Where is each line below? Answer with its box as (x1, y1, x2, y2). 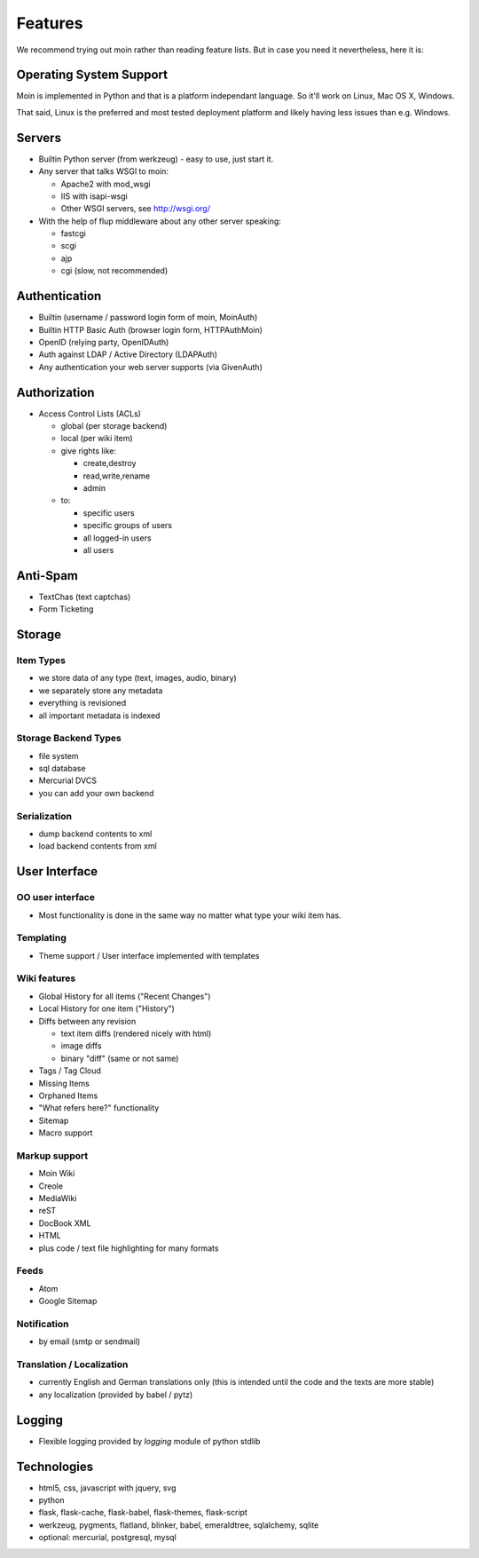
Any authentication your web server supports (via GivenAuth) (38, 361, 263, 372)
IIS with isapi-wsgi (60, 191, 128, 202)
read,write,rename (82, 471, 151, 481)
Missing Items (38, 1078, 90, 1088)
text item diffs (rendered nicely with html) (60, 1028, 212, 1039)
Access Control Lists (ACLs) (38, 408, 142, 419)
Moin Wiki (38, 1168, 75, 1179)
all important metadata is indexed (38, 710, 161, 721)
